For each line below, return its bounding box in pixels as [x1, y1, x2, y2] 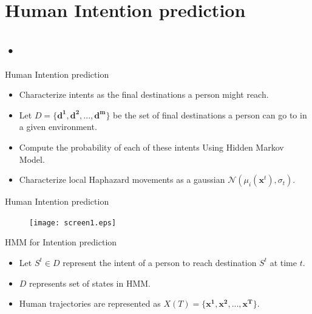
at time [270, 256, 297, 268]
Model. [19, 152, 45, 165]
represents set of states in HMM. [29, 276, 151, 289]
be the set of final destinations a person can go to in [113, 108, 307, 121]
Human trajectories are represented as [19, 297, 161, 310]
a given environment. [19, 120, 97, 133]
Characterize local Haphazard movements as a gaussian [19, 173, 225, 186]
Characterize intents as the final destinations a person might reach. [19, 88, 269, 101]
